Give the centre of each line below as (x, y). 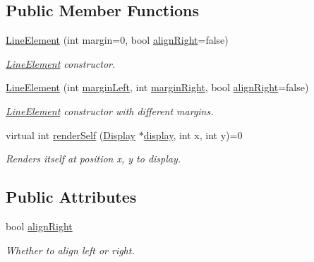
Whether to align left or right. (70, 250)
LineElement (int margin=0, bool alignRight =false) (117, 40)
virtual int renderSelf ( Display (71, 135)
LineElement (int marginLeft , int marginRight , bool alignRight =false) (157, 87)
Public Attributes (71, 197)
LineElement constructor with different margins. (110, 111)
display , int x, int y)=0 (193, 135)
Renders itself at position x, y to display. (93, 159)
